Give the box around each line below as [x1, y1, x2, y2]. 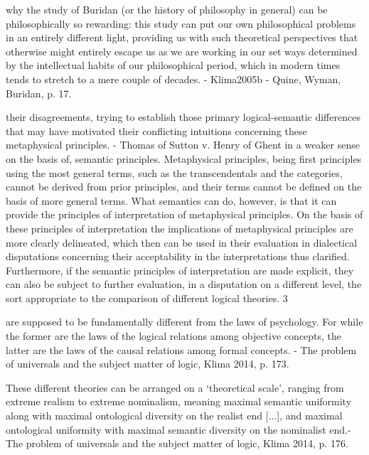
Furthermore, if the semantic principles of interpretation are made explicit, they [6, 262, 354, 277]
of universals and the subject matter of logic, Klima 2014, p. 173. [6, 356, 289, 371]
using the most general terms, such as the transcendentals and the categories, [6, 165, 343, 180]
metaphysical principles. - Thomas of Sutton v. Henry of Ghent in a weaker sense [6, 137, 360, 152]
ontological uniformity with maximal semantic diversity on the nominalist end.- [6, 422, 351, 437]
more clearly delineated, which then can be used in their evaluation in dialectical [6, 235, 358, 250]
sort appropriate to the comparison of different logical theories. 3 [6, 290, 288, 305]
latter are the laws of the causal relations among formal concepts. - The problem [6, 342, 357, 357]
